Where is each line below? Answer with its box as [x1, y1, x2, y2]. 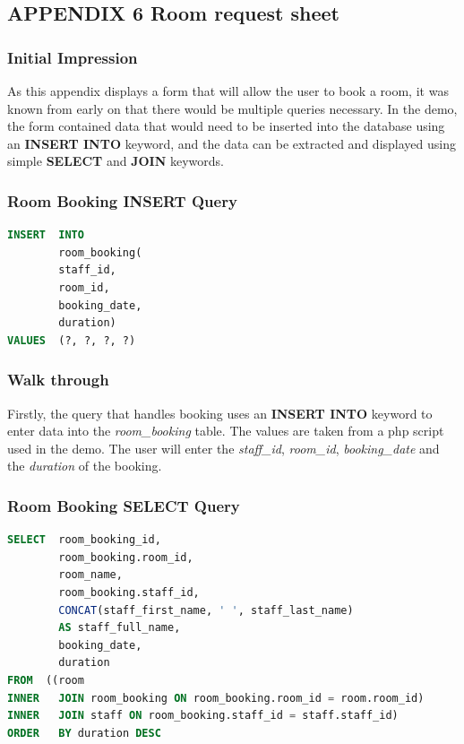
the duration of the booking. [7, 456, 162, 475]
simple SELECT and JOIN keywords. [7, 151, 224, 170]
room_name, [58, 568, 123, 582]
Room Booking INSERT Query [7, 189, 237, 212]
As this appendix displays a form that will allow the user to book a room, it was [7, 82, 449, 99]
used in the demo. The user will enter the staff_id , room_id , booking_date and [7, 438, 440, 457]
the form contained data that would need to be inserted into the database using [7, 117, 445, 135]
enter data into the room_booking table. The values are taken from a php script [7, 421, 444, 440]
